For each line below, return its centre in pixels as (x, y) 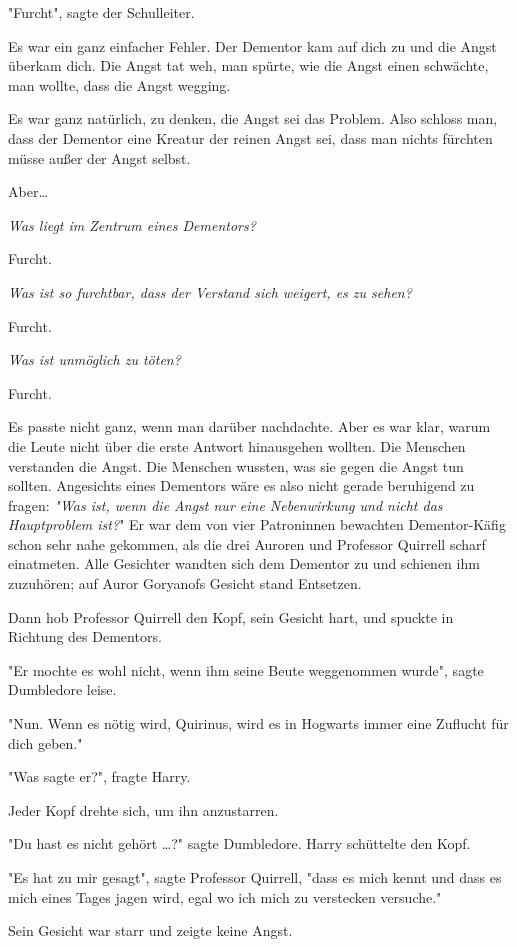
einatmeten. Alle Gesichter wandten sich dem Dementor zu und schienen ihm (244, 563)
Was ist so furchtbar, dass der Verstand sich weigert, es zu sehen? (210, 291)
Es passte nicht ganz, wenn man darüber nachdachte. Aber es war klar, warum (249, 426)
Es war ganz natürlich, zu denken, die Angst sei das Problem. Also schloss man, (253, 118)
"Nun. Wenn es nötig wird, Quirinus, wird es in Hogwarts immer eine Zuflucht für (258, 723)
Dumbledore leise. (62, 689)
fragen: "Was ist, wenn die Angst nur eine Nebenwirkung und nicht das (225, 504)
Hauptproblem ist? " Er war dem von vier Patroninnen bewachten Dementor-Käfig (257, 524)
